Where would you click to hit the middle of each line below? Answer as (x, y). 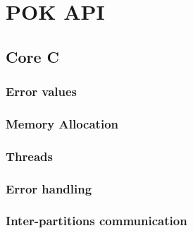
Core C (33, 56)
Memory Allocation (62, 123)
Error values (42, 91)
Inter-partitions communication (96, 221)
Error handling (49, 188)
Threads (29, 156)
